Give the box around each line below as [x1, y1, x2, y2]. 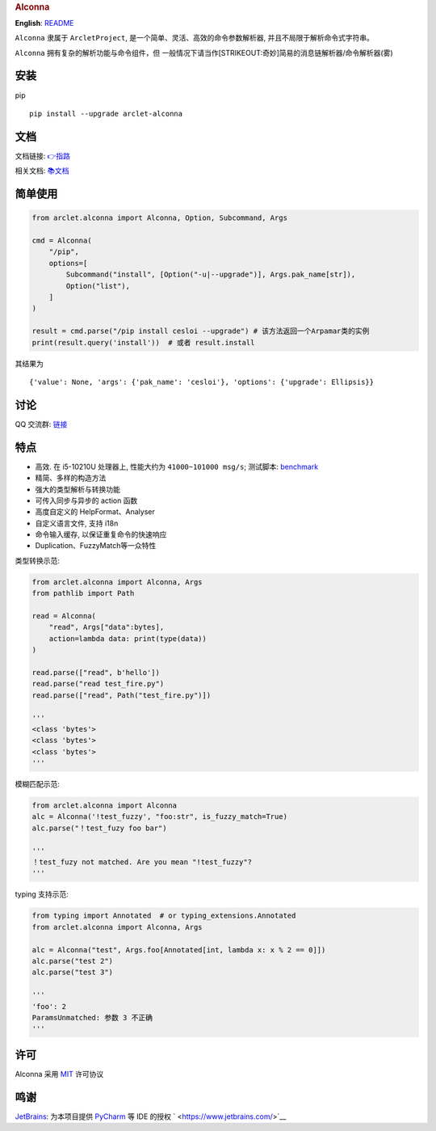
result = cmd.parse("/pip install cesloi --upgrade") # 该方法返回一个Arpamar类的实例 [31, 327, 370, 336]
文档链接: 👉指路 [15, 150, 71, 161]
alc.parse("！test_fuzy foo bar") [31, 823, 167, 833]
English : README [15, 18, 74, 27]
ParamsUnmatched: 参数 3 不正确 [31, 1013, 153, 1022]
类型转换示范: [15, 555, 61, 565]
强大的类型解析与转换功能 [35, 484, 120, 494]
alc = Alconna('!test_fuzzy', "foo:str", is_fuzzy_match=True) [31, 812, 288, 821]
